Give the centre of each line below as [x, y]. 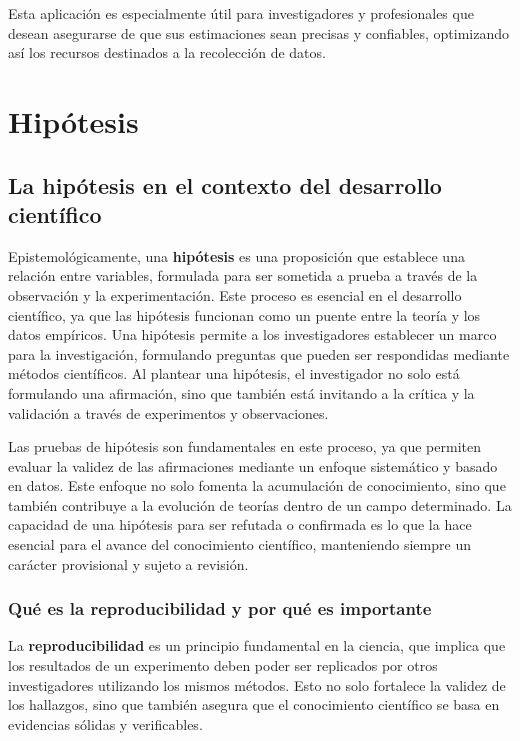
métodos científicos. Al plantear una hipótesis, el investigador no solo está [234, 373]
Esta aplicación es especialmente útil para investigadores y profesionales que [241, 13]
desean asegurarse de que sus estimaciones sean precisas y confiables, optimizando [259, 32]
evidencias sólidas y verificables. [105, 723]
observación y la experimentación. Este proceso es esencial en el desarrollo [235, 294]
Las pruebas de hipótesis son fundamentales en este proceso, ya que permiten [245, 446]
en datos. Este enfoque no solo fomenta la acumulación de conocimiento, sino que [257, 485]
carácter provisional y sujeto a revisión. [128, 563]
